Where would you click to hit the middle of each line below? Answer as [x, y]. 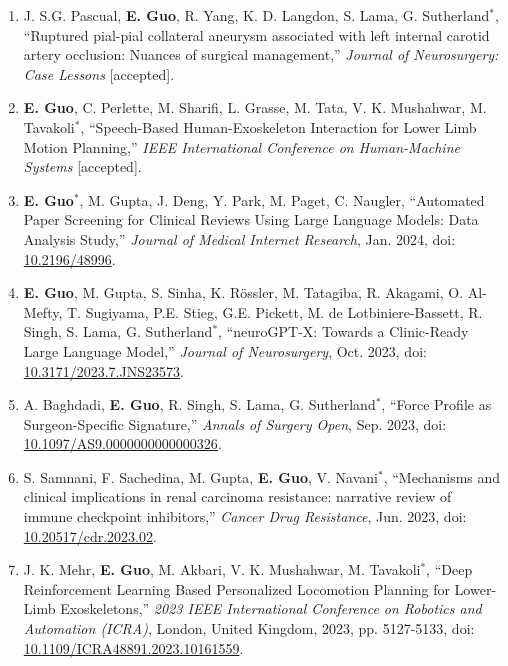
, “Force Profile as [436, 404]
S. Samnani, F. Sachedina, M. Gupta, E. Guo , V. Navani [200, 476]
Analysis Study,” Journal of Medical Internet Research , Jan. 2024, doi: [239, 238]
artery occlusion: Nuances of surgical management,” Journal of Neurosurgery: [261, 54]
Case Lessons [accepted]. [99, 73]
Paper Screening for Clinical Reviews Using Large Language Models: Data [251, 219]
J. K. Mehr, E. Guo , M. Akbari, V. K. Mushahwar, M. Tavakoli [222, 569]
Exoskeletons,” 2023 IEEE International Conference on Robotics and [271, 608]
